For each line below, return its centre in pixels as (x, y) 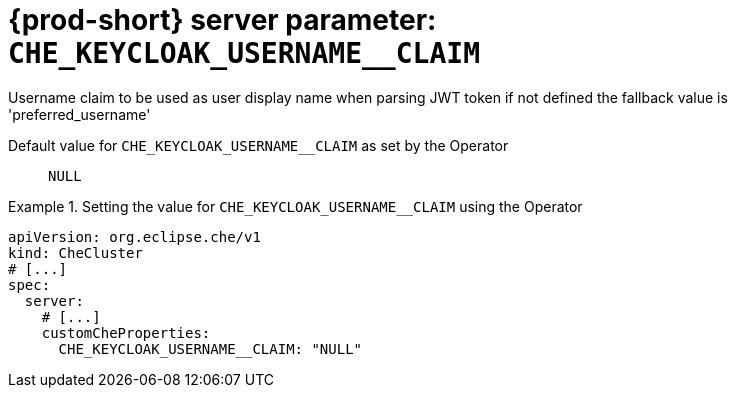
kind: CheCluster (75, 252)
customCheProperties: (126, 332)
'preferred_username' (79, 114)
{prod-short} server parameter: (222, 20)
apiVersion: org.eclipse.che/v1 (134, 236)
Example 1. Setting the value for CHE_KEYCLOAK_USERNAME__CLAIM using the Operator (295, 206)
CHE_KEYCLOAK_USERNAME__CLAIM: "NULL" (210, 348)
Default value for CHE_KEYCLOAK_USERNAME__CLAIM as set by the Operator (258, 145)
